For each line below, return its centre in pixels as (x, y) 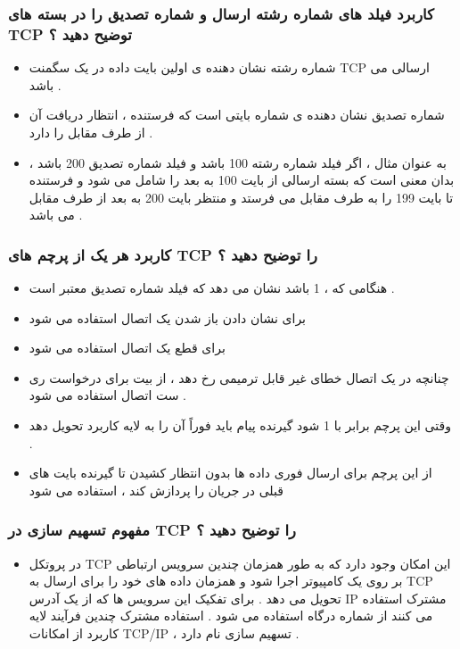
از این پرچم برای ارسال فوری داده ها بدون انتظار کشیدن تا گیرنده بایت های (230, 473)
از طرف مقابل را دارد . (91, 132)
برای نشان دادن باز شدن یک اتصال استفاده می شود (167, 317)
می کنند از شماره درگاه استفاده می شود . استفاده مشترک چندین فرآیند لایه (231, 616)
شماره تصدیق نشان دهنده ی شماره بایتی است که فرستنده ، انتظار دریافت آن (237, 115)
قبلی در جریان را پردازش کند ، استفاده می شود (156, 490)
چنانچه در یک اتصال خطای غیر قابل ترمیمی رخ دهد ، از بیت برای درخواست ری (239, 377)
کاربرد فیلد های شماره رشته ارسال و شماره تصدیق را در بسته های (221, 13)
